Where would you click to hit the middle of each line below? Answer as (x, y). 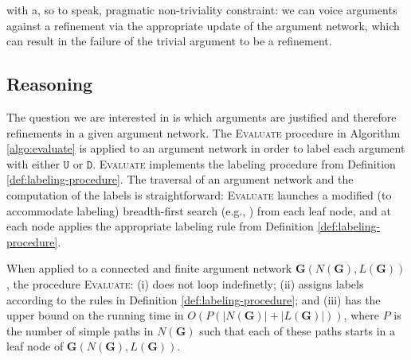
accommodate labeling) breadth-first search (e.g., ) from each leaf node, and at (199, 210)
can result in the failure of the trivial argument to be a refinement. (169, 41)
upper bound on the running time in (95, 315)
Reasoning (50, 84)
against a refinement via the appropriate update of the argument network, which (203, 25)
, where (361, 315)
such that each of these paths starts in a (297, 330)
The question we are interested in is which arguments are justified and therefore (202, 116)
